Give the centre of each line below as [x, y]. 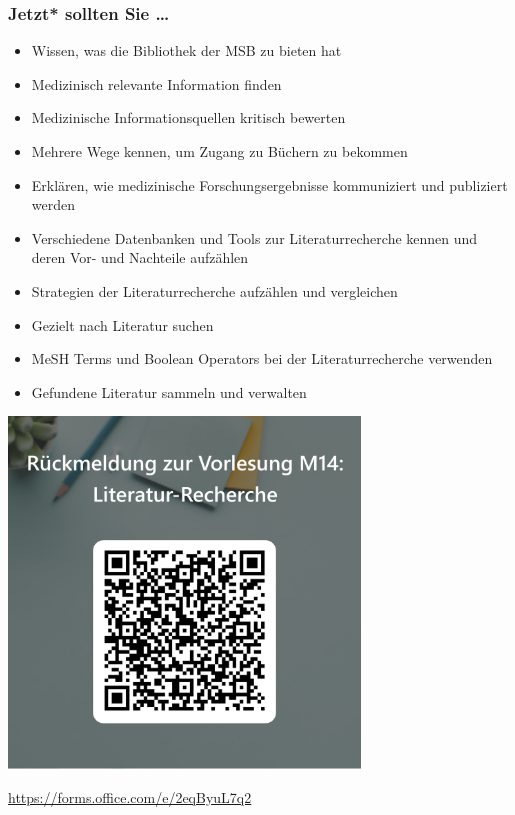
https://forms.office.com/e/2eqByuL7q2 [130, 796]
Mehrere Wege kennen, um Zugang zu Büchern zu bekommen [219, 151]
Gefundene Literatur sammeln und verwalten [169, 391]
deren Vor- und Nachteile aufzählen [140, 257]
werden [53, 204]
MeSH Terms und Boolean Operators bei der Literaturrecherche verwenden [262, 358]
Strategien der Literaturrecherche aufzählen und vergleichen [214, 290]
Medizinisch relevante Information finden [156, 83]
